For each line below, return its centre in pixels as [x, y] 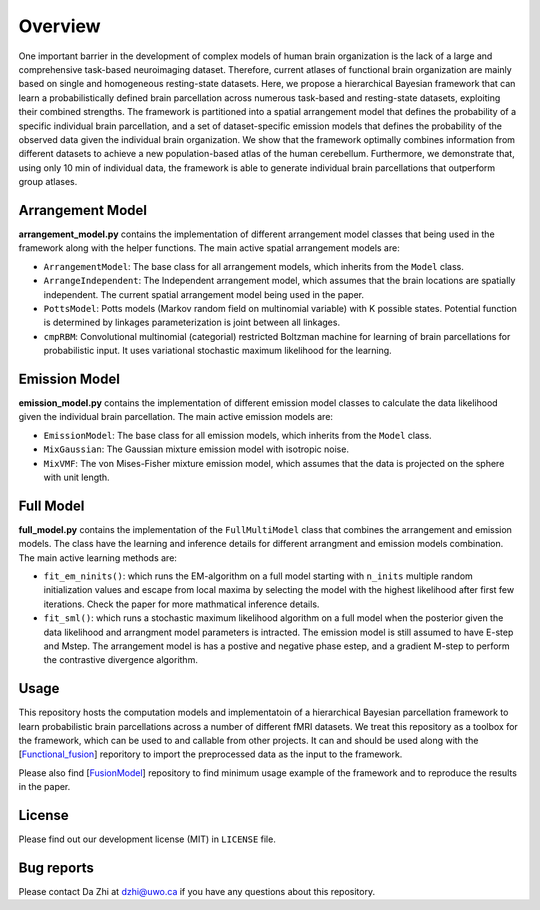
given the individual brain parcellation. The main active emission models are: [176, 417]
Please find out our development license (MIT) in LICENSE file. [147, 839]
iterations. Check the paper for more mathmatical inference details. [181, 604]
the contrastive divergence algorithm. [121, 660]
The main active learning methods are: [97, 557]
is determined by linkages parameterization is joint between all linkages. [191, 322]
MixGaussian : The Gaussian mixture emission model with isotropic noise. [196, 449]
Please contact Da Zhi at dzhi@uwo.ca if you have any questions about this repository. [196, 892]
